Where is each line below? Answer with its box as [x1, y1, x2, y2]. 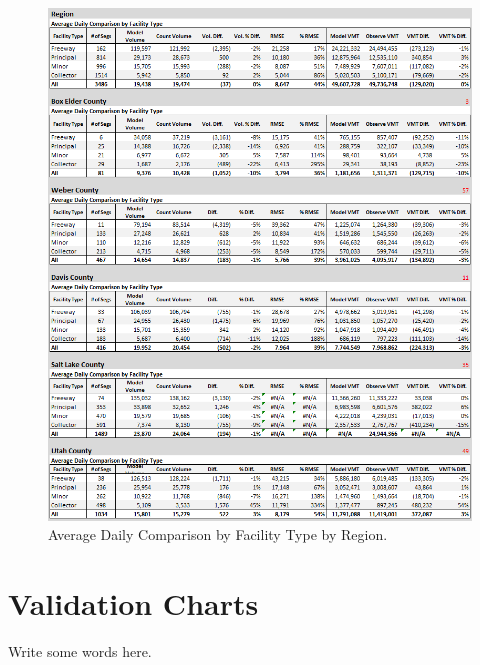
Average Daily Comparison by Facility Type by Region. [48, 524, 388, 545]
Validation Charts [8, 583, 259, 624]
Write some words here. [8, 641, 152, 662]
